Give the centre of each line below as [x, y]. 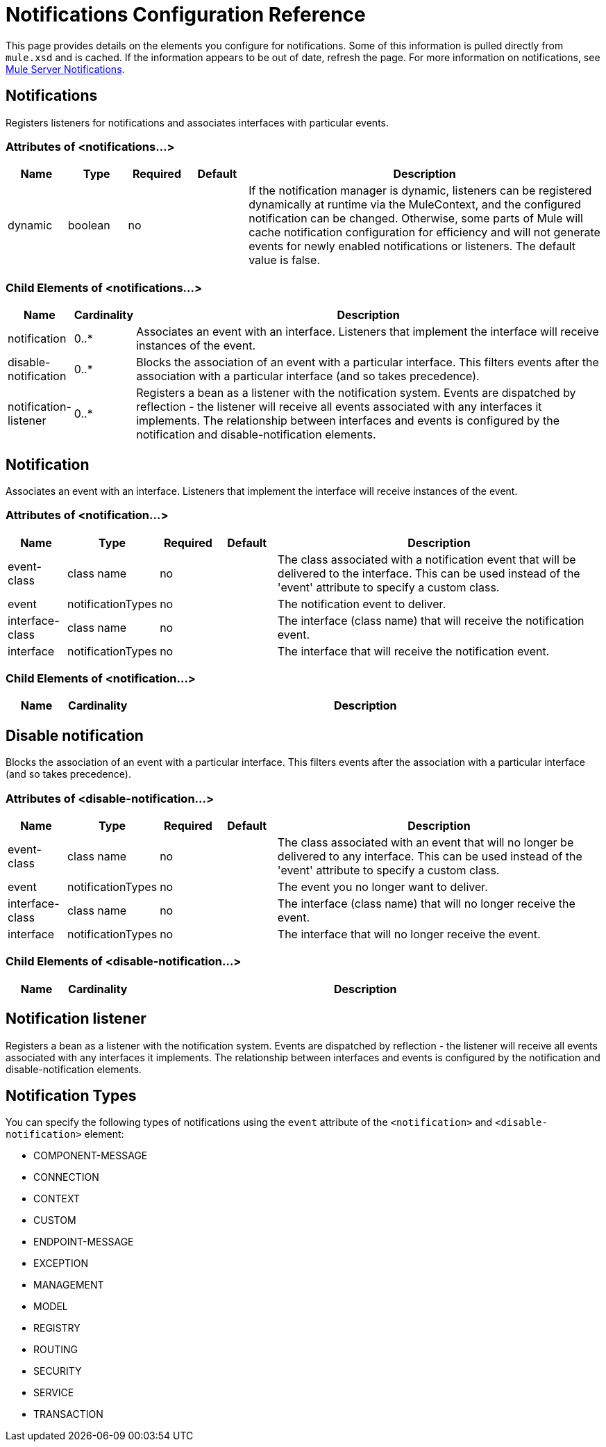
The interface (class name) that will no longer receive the [426, 904]
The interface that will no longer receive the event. [409, 934]
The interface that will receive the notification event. [413, 651]
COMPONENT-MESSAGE [91, 1156]
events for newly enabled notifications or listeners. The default [412, 246]
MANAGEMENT [69, 1285]
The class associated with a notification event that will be [427, 559]
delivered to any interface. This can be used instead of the [430, 857]
